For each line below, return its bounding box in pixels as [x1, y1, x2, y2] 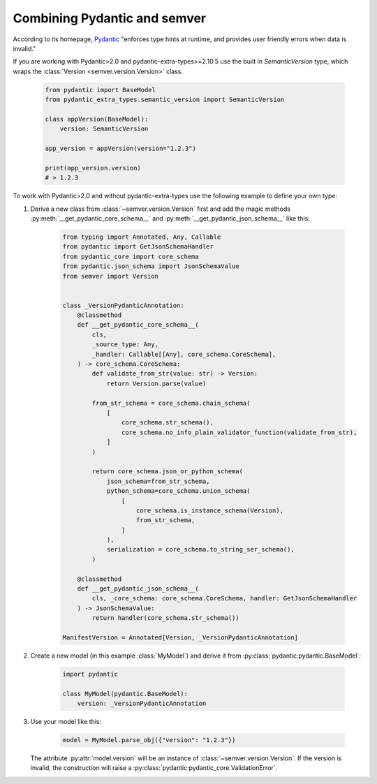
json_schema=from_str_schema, [106, 477, 210, 485]
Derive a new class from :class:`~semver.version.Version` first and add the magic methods [30, 205, 291, 213]
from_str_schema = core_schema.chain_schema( [91, 399, 251, 407]
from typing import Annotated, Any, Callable [62, 232, 221, 241]
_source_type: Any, [91, 341, 158, 348]
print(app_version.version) [45, 164, 141, 172]
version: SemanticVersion [59, 125, 149, 133]
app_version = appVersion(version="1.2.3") [45, 145, 197, 153]
